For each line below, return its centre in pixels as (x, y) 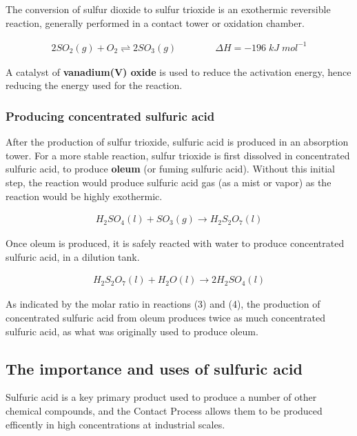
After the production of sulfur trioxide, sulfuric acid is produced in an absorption (177, 142)
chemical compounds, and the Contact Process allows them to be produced (164, 410)
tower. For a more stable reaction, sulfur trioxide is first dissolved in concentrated (178, 155)
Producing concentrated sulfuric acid (110, 116)
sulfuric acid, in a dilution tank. (73, 256)
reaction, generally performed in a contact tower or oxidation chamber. (155, 22)
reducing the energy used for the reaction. (94, 85)
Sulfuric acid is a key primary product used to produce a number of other (161, 397)
